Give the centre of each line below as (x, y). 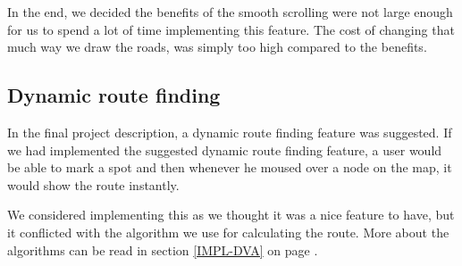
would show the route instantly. (93, 184)
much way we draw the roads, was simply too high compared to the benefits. (217, 47)
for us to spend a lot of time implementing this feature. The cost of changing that (231, 29)
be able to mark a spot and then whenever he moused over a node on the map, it (230, 167)
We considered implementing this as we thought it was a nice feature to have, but (231, 215)
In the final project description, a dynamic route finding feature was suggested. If (230, 132)
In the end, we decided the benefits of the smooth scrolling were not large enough (230, 12)
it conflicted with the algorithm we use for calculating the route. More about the (228, 232)
